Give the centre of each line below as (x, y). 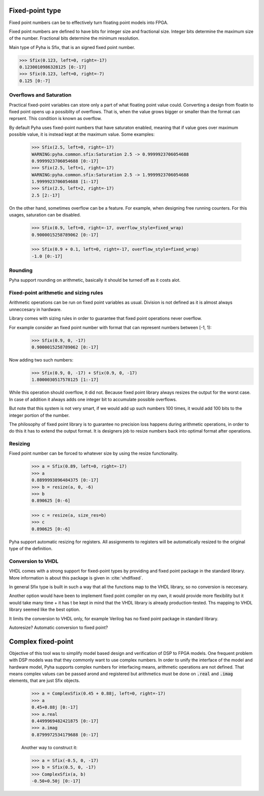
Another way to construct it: (49, 748)
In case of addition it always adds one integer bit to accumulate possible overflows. (93, 399)
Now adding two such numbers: (41, 360)
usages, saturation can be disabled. (45, 215)
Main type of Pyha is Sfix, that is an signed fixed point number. (72, 47)
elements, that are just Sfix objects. (44, 680)
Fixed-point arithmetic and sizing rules (56, 293)
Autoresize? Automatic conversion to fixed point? (58, 627)
